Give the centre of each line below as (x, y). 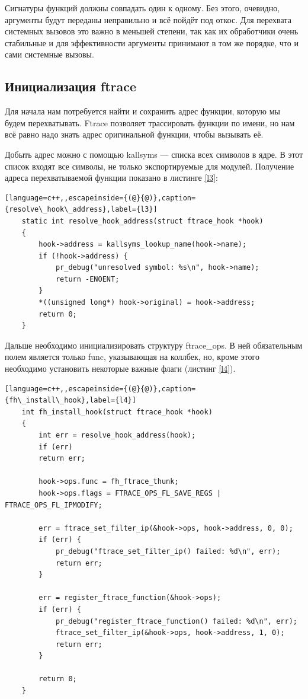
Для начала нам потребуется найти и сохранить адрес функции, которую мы (143, 111)
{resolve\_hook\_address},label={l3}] (81, 210)
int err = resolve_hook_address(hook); (117, 435)
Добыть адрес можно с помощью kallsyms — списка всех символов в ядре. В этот (154, 154)
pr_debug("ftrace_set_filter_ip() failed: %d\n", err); (168, 551)
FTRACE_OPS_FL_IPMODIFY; (54, 505)
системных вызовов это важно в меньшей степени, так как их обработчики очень (152, 31)
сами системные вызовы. (49, 54)
